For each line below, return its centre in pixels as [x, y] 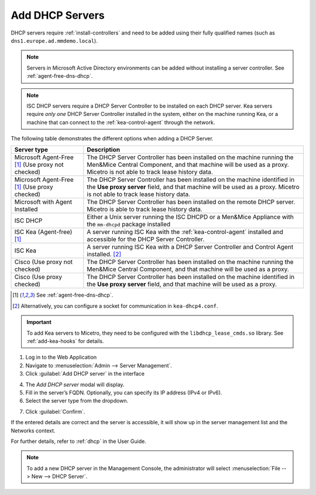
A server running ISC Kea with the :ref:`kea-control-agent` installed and [185, 232]
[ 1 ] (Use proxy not [39, 165]
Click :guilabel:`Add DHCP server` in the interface [85, 374]
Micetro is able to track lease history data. [145, 209]
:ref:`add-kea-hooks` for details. [65, 341]
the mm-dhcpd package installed [129, 224]
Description [103, 150]
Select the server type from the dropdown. [77, 401]
